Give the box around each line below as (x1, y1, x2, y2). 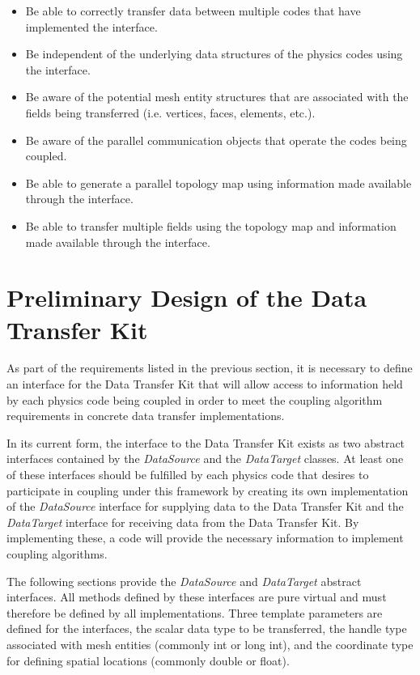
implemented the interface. (25, 18, 158, 35)
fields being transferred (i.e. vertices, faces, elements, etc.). (25, 104, 316, 121)
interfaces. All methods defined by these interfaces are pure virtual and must (6, 588, 387, 605)
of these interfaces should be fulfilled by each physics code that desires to (6, 466, 369, 482)
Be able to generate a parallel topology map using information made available (25, 174, 412, 191)
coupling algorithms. (6, 545, 108, 562)
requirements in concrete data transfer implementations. (6, 407, 285, 424)
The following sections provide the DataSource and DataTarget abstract (6, 572, 362, 589)
